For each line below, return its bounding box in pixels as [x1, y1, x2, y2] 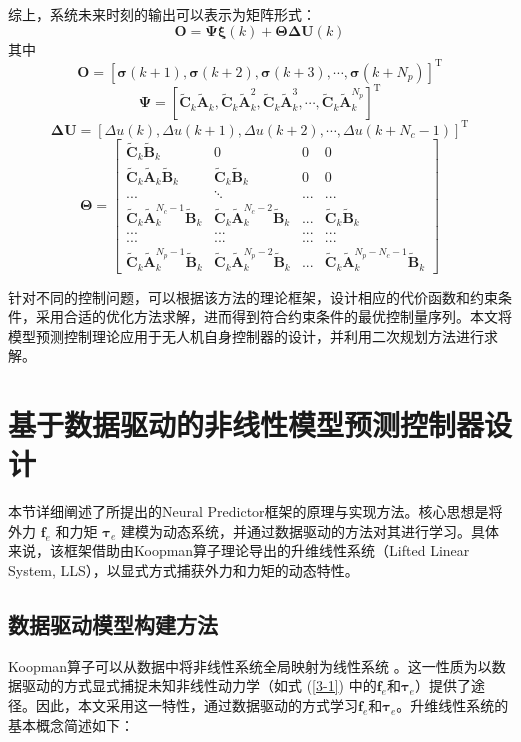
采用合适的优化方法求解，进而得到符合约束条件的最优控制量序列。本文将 [35, 306, 512, 327]
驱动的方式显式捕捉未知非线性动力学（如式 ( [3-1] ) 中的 [21, 675, 377, 696]
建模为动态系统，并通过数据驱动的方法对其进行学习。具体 [120, 520, 499, 541]
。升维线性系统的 [396, 695, 509, 716]
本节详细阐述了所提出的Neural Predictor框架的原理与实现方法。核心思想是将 [8, 501, 503, 522]
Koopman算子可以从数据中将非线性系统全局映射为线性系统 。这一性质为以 [8, 655, 492, 676]
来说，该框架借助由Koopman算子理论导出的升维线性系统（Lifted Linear [8, 540, 470, 561]
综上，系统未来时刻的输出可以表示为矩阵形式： [8, 4, 316, 24]
